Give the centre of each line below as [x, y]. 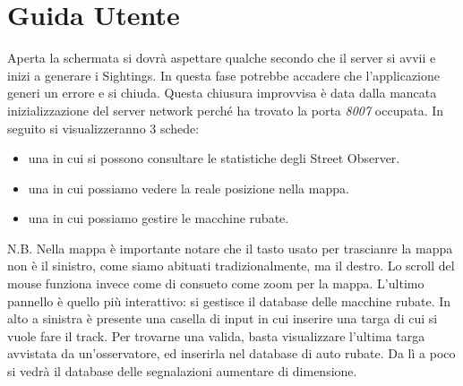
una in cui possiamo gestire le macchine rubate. [159, 218]
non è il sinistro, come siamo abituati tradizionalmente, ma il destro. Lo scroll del [231, 266]
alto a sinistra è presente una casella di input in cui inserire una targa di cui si [223, 318]
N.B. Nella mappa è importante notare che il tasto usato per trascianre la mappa [230, 248]
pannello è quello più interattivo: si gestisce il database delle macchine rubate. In [229, 300]
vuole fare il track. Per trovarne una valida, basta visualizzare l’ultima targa [216, 335]
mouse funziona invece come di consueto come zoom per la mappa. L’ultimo [216, 283]
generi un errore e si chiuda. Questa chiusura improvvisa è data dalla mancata [222, 93]
